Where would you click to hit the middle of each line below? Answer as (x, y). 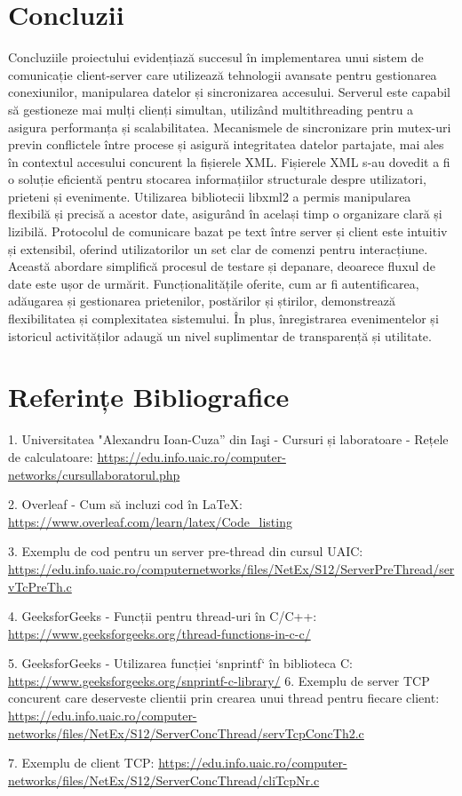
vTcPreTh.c (40, 586)
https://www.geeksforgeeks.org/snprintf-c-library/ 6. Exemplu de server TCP (219, 680)
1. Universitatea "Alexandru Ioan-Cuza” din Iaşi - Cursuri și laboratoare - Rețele (228, 439)
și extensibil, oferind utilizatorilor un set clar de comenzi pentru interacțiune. (218, 248)
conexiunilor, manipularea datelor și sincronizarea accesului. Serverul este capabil (229, 92)
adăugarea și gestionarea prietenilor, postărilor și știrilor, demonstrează (202, 301)
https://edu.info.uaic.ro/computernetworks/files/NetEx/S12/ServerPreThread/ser (231, 568)
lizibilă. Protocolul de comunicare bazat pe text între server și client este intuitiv (228, 231)
